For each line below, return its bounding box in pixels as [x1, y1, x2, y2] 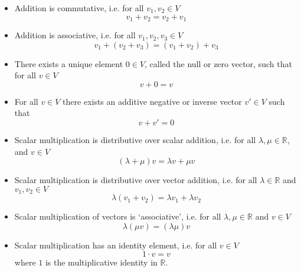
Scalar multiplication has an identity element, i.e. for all [14, 238, 217, 251]
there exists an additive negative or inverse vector [63, 95, 242, 107]
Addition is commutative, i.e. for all [14, 2, 144, 14]
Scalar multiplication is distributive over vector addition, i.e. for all [14, 174, 257, 186]
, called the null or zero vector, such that [145, 57, 292, 69]
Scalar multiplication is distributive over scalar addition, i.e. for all [14, 134, 256, 146]
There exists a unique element [14, 57, 123, 69]
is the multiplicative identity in [45, 256, 158, 268]
